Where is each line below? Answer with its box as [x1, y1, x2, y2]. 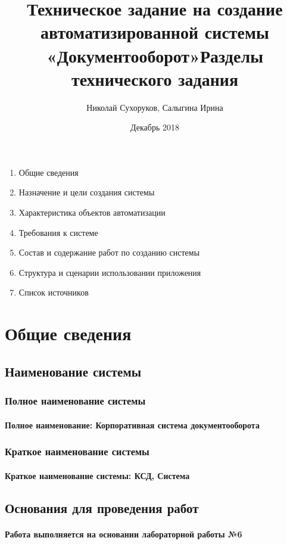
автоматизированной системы [40, 20, 269, 44]
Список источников [18, 286, 89, 299]
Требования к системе [18, 226, 98, 238]
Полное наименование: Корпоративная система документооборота [5, 418, 260, 431]
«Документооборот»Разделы [46, 43, 264, 67]
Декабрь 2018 [130, 121, 179, 133]
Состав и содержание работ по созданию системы [18, 246, 200, 259]
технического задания [71, 66, 239, 91]
